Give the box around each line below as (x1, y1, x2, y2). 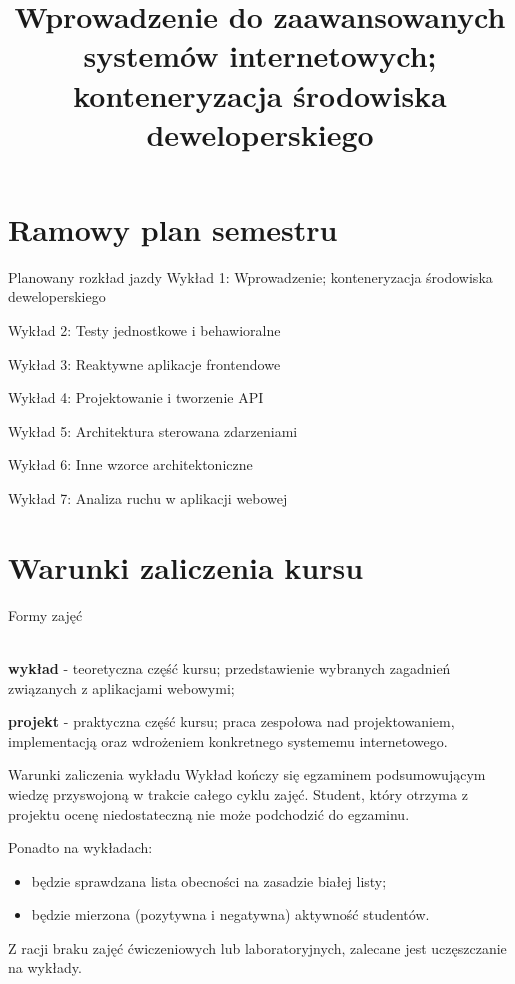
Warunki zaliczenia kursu (8, 546, 364, 587)
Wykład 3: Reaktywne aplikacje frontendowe (8, 353, 281, 374)
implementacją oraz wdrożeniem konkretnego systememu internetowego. (8, 730, 448, 751)
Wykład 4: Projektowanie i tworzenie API (8, 387, 264, 408)
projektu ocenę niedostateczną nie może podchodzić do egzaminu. (8, 803, 410, 824)
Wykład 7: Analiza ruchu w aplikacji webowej (8, 488, 288, 509)
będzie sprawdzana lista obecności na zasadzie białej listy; (31, 870, 387, 891)
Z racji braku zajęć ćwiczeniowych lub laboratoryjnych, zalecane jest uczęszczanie (8, 937, 507, 958)
